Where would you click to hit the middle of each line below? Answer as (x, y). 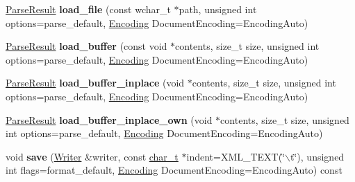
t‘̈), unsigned (317, 156)
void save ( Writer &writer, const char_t (92, 156)
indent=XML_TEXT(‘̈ (236, 156)
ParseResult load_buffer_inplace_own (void (109, 119)
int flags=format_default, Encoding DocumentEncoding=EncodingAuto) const (174, 170)
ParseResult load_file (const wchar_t (88, 9)
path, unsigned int (218, 9)
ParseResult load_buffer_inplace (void (95, 83)
